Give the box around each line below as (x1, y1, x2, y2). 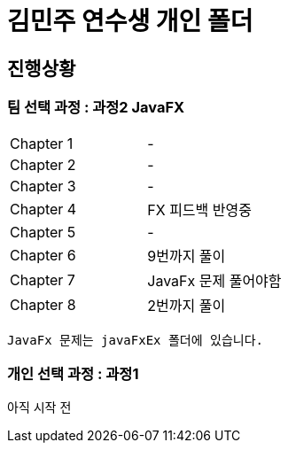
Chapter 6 (10, 245, 76, 264)
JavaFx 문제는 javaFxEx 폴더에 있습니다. (7, 332, 263, 347)
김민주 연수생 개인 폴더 (7, 6, 253, 36)
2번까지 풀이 (147, 296, 226, 314)
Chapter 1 (10, 134, 74, 152)
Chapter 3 (10, 176, 76, 195)
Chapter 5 (10, 222, 76, 241)
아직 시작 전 (7, 400, 72, 415)
